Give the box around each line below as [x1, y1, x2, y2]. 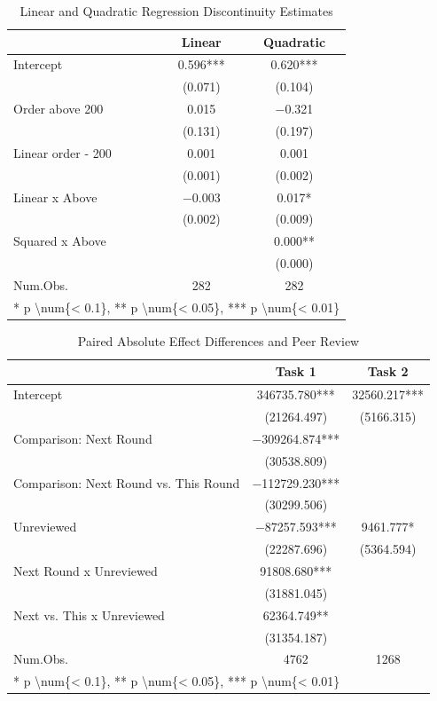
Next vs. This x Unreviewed [13, 605, 165, 624]
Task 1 [275, 362, 316, 381]
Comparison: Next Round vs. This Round [13, 473, 240, 492]
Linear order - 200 [13, 143, 112, 161]
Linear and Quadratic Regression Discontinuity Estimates [20, 2, 333, 20]
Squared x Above [13, 232, 106, 250]
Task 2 [367, 362, 409, 381]
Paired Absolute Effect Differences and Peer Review [77, 331, 360, 350]
